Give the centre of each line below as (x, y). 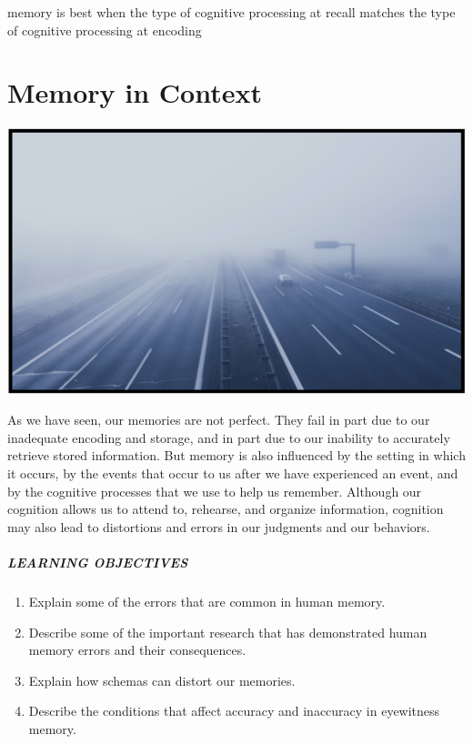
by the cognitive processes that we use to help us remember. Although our (215, 491)
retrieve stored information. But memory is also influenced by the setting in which (236, 455)
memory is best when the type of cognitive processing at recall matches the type (231, 12)
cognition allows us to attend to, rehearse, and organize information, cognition (226, 509)
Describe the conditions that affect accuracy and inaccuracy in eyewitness (234, 711)
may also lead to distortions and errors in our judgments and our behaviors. (219, 526)
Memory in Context (135, 92)
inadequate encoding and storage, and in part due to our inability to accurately (229, 437)
